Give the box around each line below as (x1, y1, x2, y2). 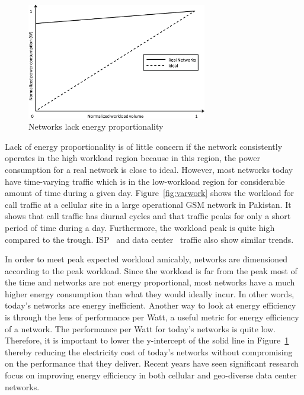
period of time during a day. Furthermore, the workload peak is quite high (5, 221, 275, 233)
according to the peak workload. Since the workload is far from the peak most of (5, 264, 297, 277)
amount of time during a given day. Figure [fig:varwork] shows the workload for (5, 187, 294, 199)
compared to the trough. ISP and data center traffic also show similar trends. (5, 233, 294, 245)
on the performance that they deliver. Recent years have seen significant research (5, 357, 299, 370)
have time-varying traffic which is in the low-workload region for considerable (5, 175, 285, 187)
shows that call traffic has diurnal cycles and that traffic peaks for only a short (5, 210, 291, 222)
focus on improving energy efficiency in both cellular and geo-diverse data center (5, 369, 297, 381)
